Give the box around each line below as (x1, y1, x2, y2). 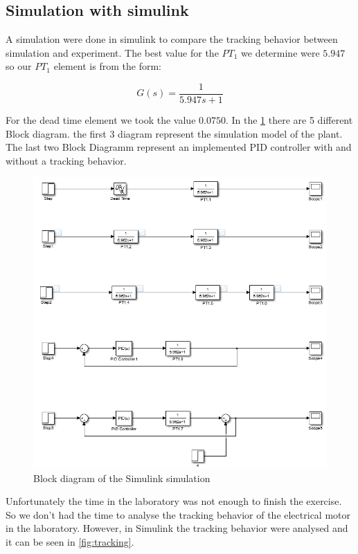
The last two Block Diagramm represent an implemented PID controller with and (6, 140, 352, 154)
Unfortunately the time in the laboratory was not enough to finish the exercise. (6, 494, 342, 508)
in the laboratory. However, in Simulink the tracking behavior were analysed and (6, 521, 348, 535)
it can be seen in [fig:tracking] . (6, 534, 134, 548)
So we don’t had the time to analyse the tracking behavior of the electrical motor (6, 507, 350, 521)
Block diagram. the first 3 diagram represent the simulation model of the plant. (6, 126, 343, 140)
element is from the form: (53, 59, 161, 73)
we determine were (241, 45, 320, 59)
